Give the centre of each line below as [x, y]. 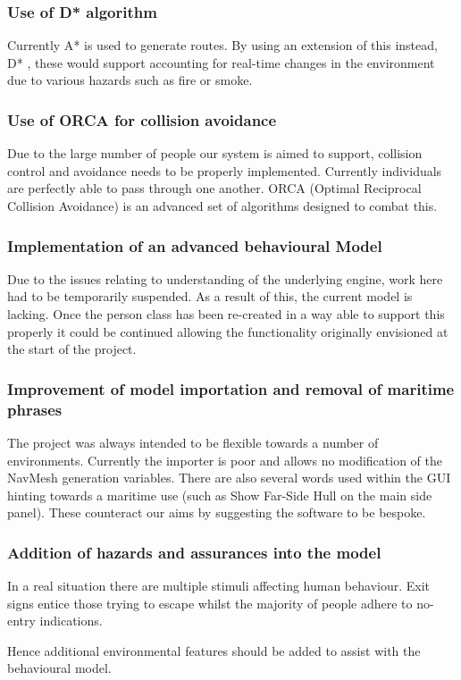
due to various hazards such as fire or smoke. [130, 80]
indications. [71, 621]
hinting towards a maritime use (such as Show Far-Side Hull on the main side [220, 495]
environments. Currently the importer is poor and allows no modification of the [225, 460]
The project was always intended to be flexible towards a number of [193, 442]
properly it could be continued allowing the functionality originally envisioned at [228, 331]
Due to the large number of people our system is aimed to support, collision [215, 153]
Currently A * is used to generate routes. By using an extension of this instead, [222, 45]
